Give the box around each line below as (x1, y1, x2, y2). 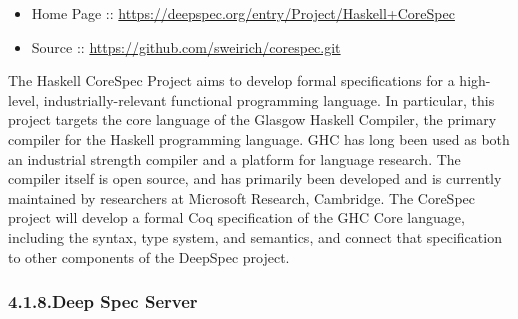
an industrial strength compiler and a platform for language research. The (8, 148, 461, 169)
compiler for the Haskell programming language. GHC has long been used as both (8, 128, 510, 149)
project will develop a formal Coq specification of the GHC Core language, (8, 207, 465, 228)
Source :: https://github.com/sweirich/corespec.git (31, 36, 341, 57)
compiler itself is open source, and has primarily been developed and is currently (8, 168, 502, 189)
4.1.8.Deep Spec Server (8, 289, 198, 314)
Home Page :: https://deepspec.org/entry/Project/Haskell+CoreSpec (31, 3, 455, 23)
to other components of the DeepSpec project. (8, 246, 290, 267)
